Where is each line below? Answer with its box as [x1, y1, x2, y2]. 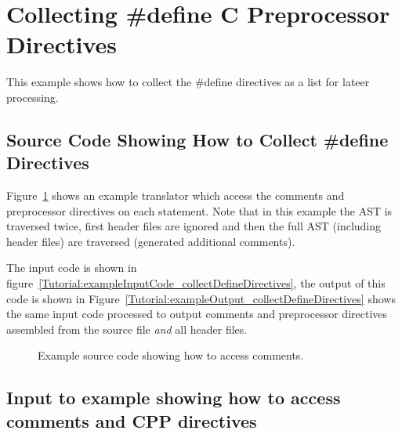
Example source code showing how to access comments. [38, 347, 304, 363]
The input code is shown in [6, 259, 137, 276]
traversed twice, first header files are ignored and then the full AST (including [6, 218, 382, 234]
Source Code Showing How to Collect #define [6, 127, 389, 151]
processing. [6, 89, 59, 105]
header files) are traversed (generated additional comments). [6, 233, 295, 249]
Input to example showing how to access [6, 385, 341, 410]
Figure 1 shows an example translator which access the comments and [6, 187, 345, 204]
